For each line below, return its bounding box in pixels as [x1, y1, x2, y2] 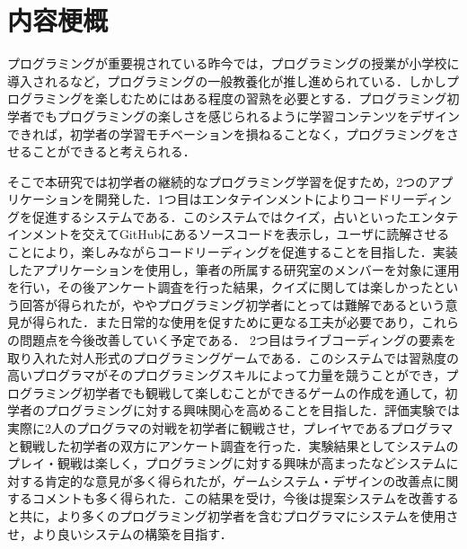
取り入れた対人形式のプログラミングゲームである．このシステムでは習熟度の [7, 348, 460, 367]
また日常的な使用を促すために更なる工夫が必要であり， [94, 313, 421, 332]
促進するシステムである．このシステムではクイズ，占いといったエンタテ [31, 207, 459, 226]
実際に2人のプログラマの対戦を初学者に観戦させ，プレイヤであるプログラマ [7, 419, 454, 437]
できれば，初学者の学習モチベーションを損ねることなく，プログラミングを [7, 124, 446, 143]
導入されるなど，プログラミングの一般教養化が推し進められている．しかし [7, 71, 446, 90]
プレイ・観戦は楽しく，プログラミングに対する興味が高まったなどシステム [7, 454, 446, 473]
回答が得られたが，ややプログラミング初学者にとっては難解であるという [19, 295, 445, 314]
